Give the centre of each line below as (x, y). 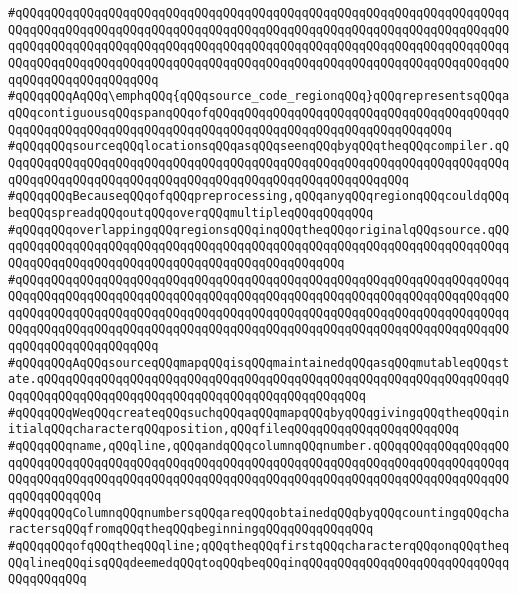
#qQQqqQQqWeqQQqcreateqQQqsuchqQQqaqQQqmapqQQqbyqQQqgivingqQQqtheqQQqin (259, 412)
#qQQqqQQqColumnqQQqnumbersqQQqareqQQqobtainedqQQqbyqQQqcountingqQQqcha (259, 512)
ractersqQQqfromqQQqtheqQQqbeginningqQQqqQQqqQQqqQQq (191, 529)
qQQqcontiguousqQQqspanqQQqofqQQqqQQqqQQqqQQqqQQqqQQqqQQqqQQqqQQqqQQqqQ (259, 112)
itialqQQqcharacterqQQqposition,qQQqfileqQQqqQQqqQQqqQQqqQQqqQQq (234, 429)
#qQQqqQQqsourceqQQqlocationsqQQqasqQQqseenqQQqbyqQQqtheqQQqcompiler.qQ (259, 146)
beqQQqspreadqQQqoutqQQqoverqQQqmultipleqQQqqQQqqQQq (191, 212)
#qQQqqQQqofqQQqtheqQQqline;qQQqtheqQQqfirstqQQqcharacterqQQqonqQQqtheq (259, 546)
